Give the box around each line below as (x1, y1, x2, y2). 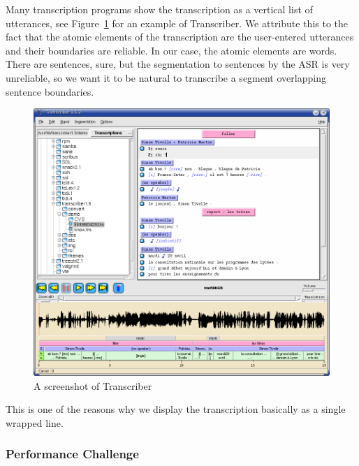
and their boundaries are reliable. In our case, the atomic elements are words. (6, 43, 337, 57)
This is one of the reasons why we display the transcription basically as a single (6, 402, 346, 416)
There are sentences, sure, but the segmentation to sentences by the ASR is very (6, 57, 350, 71)
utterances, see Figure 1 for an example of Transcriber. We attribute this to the (6, 15, 349, 30)
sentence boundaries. (6, 84, 94, 99)
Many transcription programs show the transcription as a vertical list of (6, 2, 313, 16)
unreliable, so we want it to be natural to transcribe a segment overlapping (6, 70, 326, 85)
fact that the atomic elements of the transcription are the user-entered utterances (6, 29, 354, 44)
